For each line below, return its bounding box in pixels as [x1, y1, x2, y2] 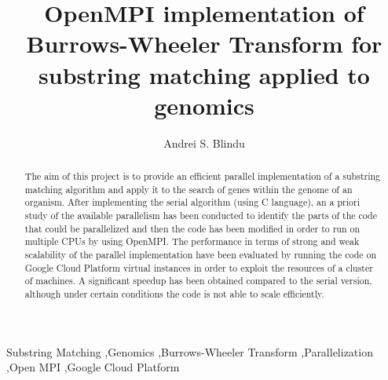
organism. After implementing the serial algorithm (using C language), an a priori [24, 195, 360, 209]
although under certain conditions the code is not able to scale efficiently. [24, 287, 324, 300]
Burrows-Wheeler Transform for [26, 27, 383, 60]
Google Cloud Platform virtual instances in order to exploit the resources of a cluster [24, 261, 373, 274]
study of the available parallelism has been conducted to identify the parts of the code [24, 209, 378, 222]
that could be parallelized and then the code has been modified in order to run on [24, 221, 361, 235]
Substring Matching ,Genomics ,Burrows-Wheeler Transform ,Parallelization [6, 343, 373, 360]
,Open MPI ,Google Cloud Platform [6, 359, 180, 375]
